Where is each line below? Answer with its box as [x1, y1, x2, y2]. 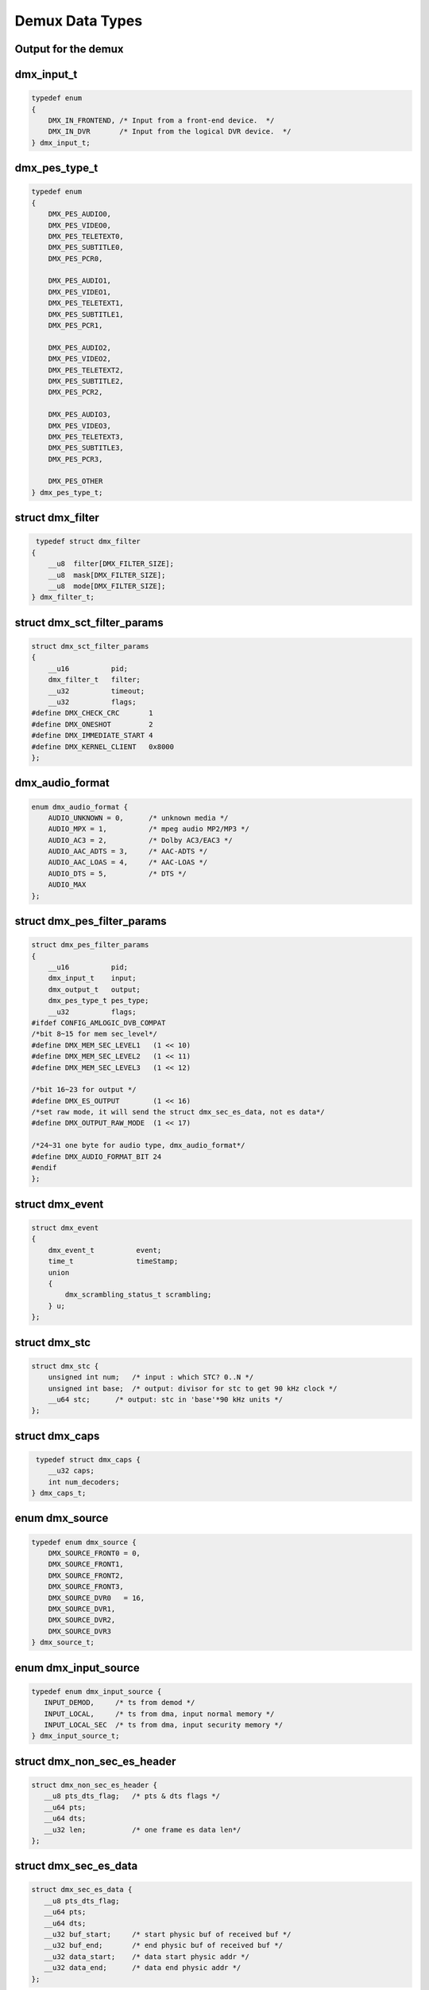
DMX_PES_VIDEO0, [48, 220, 111, 230]
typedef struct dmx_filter [36, 537, 141, 546]
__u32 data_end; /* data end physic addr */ [44, 1963, 242, 1972]
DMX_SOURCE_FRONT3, [48, 1582, 125, 1591]
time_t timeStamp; [48, 1257, 179, 1266]
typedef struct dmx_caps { [36, 1455, 141, 1464]
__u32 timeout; [48, 686, 145, 696]
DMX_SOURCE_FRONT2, [48, 1571, 125, 1580]
